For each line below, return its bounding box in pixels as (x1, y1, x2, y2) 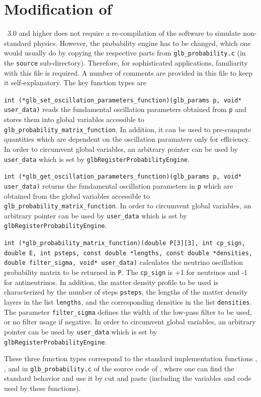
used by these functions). (4, 383, 81, 393)
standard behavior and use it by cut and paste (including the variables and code (4, 373, 251, 383)
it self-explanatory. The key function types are (4, 77, 146, 88)
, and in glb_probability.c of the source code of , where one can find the (4, 363, 234, 373)
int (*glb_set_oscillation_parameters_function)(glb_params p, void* (4, 96, 242, 104)
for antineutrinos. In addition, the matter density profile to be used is (4, 276, 218, 287)
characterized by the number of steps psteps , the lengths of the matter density (4, 287, 248, 297)
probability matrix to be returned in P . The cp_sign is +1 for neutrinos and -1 (4, 267, 248, 277)
